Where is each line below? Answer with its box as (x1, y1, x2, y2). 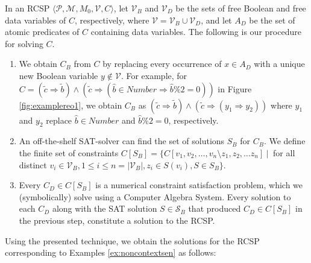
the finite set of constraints (19, 146, 119, 159)
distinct (19, 158, 47, 171)
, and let (201, 13, 232, 26)
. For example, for (121, 69, 187, 81)
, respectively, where (74, 13, 149, 26)
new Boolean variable (19, 69, 98, 81)
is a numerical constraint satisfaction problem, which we (95, 179, 303, 191)
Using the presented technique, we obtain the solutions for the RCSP (5, 234, 260, 247)
